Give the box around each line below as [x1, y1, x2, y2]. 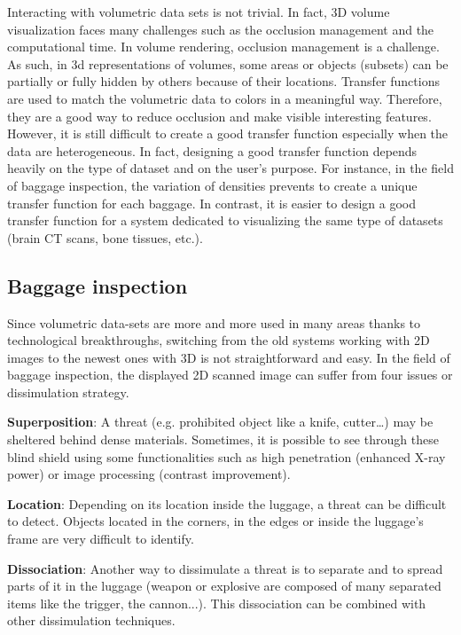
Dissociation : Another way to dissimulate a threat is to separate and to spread [7, 559, 443, 577]
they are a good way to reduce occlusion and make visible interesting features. [7, 106, 432, 125]
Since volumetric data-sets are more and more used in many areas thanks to [7, 313, 421, 332]
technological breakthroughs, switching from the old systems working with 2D [7, 331, 430, 349]
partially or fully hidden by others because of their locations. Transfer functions [7, 72, 440, 90]
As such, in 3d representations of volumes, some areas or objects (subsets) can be [7, 54, 449, 73]
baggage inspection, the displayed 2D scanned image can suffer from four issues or [7, 365, 453, 384]
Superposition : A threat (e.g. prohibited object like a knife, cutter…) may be [7, 412, 434, 431]
